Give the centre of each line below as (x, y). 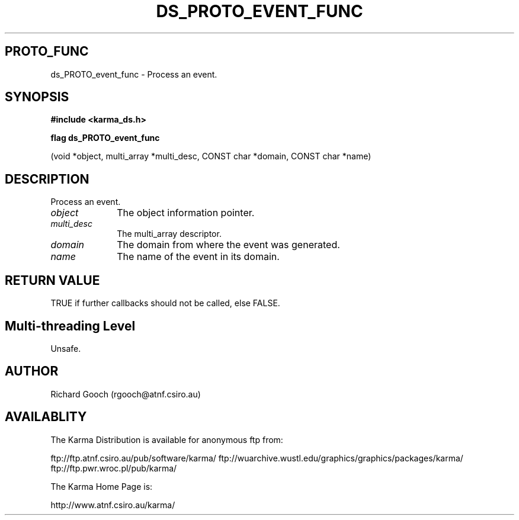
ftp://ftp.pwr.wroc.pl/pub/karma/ (114, 468)
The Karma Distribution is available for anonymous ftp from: (167, 439)
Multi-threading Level (70, 326)
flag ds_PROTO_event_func (105, 138)
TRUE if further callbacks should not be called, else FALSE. (165, 303)
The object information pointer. (186, 213)
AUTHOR (32, 371)
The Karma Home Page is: (102, 486)
